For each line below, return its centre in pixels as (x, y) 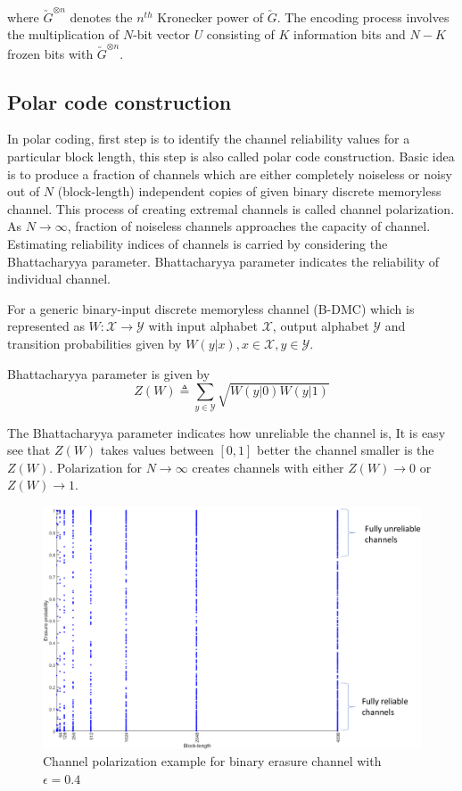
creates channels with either (268, 467)
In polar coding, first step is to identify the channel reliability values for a (209, 139)
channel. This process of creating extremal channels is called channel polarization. (231, 208)
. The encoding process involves (363, 16)
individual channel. (59, 279)
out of (24, 191)
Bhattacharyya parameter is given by (109, 373)
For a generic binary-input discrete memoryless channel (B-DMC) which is (211, 308)
